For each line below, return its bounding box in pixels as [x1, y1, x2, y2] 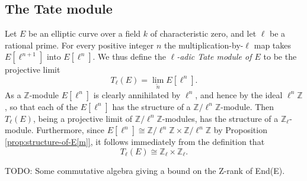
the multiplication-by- [164, 38, 244, 51]
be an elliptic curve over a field [28, 27, 141, 40]
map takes [254, 38, 292, 51]
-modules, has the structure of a [162, 112, 279, 124]
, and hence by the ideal [195, 88, 283, 101]
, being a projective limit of [33, 112, 133, 124]
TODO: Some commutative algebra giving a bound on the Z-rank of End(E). [5, 164, 285, 176]
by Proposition [213, 124, 267, 136]
